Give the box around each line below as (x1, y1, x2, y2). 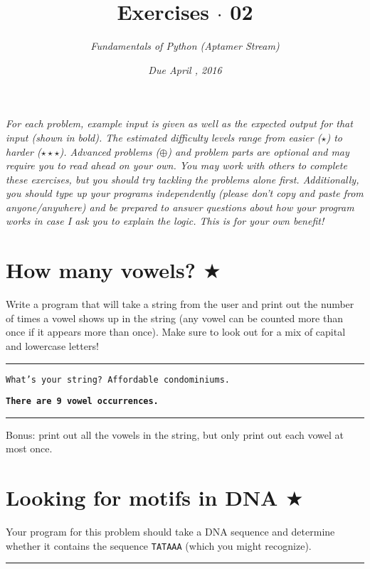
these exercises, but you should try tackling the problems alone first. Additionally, (6, 171, 359, 186)
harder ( (6, 144, 41, 159)
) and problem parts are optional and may (167, 144, 349, 159)
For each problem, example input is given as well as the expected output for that (6, 116, 353, 131)
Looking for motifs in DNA (6, 483, 278, 512)
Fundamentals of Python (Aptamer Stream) (90, 38, 280, 53)
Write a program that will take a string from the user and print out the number (6, 297, 354, 312)
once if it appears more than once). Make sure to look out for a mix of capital (6, 324, 346, 339)
